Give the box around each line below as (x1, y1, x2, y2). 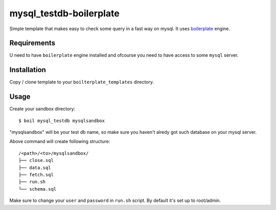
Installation (9, 65, 46, 74)
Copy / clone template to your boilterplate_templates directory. (9, 79, 154, 85)
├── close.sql (18, 157, 54, 164)
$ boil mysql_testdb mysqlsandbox (18, 118, 105, 124)
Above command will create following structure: (9, 138, 110, 145)
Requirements (9, 39, 56, 48)
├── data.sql (18, 165, 51, 171)
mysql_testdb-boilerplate (9, 8, 120, 19)
